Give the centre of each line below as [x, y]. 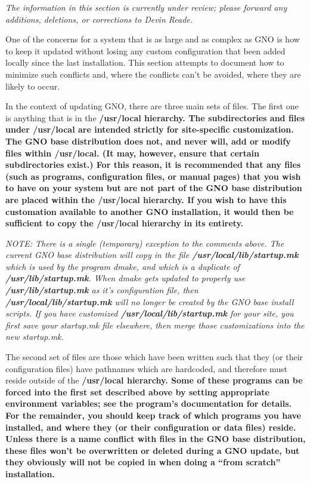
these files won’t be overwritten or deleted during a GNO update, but [153, 450]
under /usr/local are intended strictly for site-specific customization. [150, 129]
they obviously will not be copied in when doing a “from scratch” [143, 462]
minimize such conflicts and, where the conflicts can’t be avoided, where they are [153, 74]
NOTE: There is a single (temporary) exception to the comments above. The [145, 243]
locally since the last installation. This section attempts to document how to [145, 62]
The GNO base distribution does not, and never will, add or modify [148, 141]
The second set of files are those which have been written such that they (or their [154, 357]
